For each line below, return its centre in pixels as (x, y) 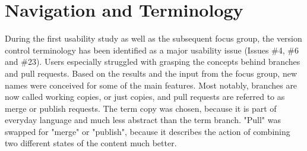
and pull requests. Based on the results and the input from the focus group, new (151, 73)
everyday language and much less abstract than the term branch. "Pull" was (143, 120)
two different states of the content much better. (91, 143)
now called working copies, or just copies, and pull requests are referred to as (145, 97)
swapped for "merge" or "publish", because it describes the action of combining (148, 131)
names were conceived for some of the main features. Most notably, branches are (151, 85)
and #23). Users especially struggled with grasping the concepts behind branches (153, 62)
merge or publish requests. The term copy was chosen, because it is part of (141, 108)
